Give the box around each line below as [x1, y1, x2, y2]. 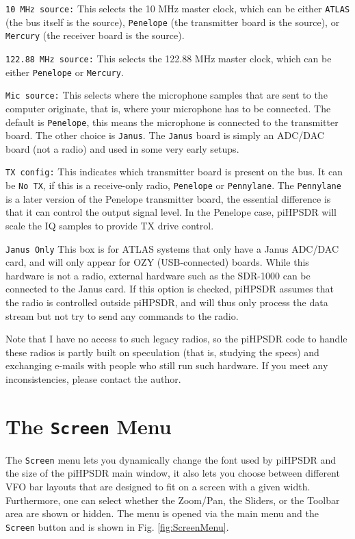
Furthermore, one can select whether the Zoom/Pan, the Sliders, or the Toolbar [5, 492, 340, 507]
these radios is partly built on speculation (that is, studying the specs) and [5, 344, 319, 359]
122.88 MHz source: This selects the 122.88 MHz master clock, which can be [5, 51, 332, 65]
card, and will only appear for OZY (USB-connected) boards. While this [5, 255, 309, 269]
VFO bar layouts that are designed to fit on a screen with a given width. [5, 479, 311, 494]
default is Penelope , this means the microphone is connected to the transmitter [5, 114, 339, 129]
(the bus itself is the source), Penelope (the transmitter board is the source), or [5, 14, 340, 29]
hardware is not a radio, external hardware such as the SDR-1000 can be [5, 268, 311, 282]
